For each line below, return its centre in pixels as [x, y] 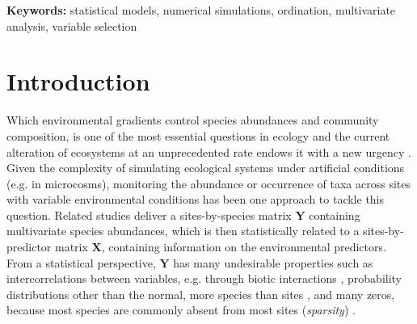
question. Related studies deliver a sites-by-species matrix [149, 215]
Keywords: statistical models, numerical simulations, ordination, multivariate [201, 10]
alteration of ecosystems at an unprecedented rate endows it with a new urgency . [209, 151]
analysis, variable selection [72, 25]
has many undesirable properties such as [273, 262]
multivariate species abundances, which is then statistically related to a [183, 231]
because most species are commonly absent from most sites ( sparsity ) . [181, 310]
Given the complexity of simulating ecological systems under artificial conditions [206, 168]
